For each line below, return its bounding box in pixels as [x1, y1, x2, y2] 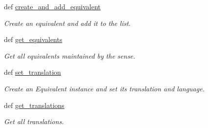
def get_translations [4, 100, 64, 110]
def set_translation [4, 67, 61, 77]
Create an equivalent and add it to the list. [4, 18, 131, 28]
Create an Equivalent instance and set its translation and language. [4, 83, 205, 93]
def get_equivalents [4, 34, 62, 44]
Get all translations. [4, 116, 64, 127]
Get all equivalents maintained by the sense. [4, 50, 135, 61]
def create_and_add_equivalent [4, 1, 101, 11]
